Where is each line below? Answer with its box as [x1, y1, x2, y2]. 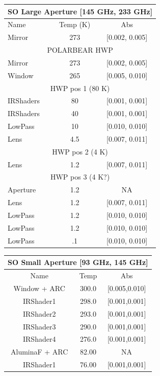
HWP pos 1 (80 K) [50, 82, 110, 93]
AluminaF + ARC [11, 346, 68, 357]
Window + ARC [13, 282, 65, 293]
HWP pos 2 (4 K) [52, 146, 108, 157]
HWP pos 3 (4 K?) [50, 171, 110, 182]
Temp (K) [59, 19, 91, 30]
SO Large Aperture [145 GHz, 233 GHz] [8, 6, 153, 16]
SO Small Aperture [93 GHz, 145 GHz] [8, 257, 148, 268]
